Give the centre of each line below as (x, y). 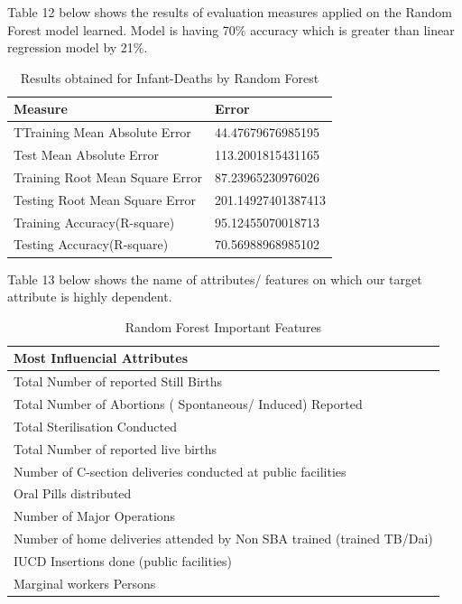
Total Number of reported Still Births (118, 381)
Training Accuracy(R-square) (94, 222)
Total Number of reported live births (115, 448)
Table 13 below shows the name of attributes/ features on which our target (215, 279)
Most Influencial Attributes (101, 358)
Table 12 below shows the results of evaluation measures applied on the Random (230, 12)
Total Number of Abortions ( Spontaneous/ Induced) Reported (188, 404)
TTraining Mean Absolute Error (102, 132)
